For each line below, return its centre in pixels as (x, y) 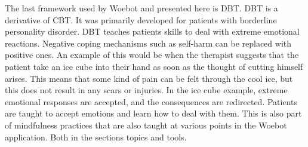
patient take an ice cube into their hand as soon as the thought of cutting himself (154, 66)
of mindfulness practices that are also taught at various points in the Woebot (146, 125)
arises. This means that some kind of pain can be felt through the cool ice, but (149, 78)
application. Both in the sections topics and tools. (96, 137)
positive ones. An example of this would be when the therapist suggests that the (152, 55)
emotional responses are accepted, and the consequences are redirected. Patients (151, 101)
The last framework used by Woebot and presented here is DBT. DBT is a (141, 8)
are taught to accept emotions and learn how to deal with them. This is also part (153, 113)
